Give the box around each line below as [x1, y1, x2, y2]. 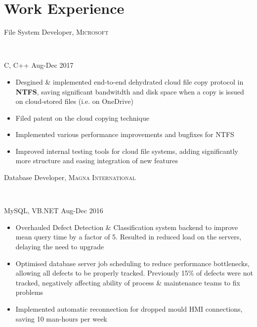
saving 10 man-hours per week [15, 313, 107, 324]
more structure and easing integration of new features [15, 155, 178, 166]
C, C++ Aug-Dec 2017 [4, 60, 74, 70]
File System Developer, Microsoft [4, 27, 109, 37]
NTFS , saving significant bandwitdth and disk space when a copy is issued [15, 86, 244, 96]
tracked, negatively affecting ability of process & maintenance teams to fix [15, 277, 240, 287]
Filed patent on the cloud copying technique [15, 112, 149, 123]
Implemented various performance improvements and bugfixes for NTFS [15, 129, 234, 140]
